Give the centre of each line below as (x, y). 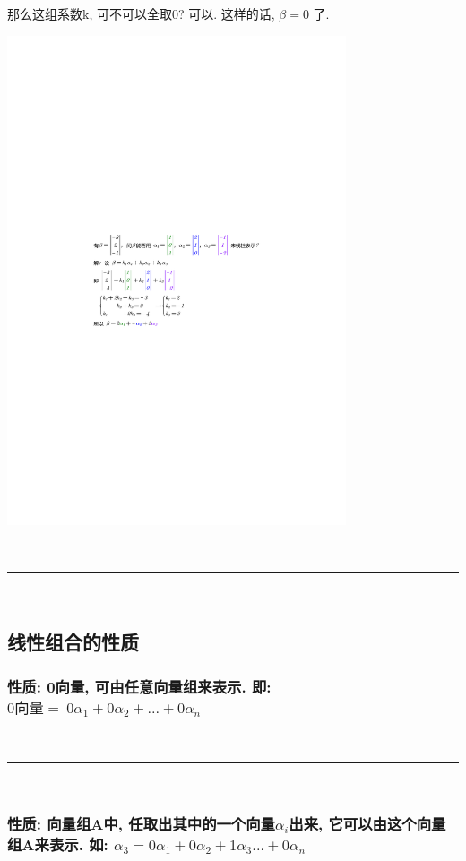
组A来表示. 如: (58, 844)
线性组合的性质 (73, 642)
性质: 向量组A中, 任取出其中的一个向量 (141, 824)
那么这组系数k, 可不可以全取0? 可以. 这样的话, (141, 13)
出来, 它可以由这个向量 (367, 824)
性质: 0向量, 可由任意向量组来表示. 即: (139, 686)
